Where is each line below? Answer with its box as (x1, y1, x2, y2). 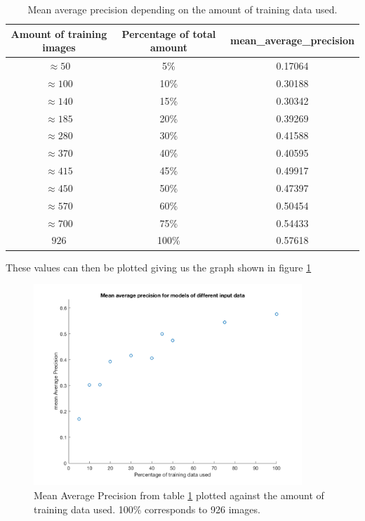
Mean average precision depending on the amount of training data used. (27, 2, 338, 16)
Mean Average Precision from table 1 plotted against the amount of (34, 487, 324, 502)
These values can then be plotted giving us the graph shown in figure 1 (6, 259, 312, 274)
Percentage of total (121, 26, 216, 41)
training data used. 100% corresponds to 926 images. (34, 501, 260, 516)
